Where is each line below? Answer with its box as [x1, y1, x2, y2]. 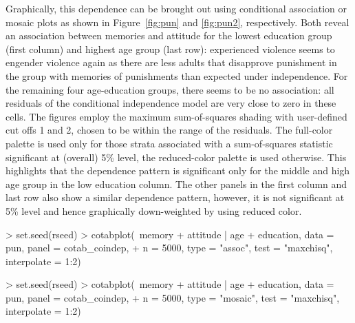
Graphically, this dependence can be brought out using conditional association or [6, 1, 347, 15]
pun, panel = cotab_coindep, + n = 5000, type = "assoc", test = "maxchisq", [6, 240, 333, 255]
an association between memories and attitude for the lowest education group [6, 28, 332, 43]
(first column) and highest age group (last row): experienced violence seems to [6, 41, 335, 56]
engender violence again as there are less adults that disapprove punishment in [6, 55, 337, 70]
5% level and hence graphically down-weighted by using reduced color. [6, 203, 302, 218]
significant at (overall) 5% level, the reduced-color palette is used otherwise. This [6, 149, 347, 164]
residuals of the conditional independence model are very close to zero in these [6, 96, 336, 110]
